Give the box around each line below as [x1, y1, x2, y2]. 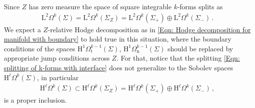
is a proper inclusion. [4, 95, 67, 105]
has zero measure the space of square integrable [28, 1, 172, 11]
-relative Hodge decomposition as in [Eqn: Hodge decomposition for [48, 24, 251, 34]
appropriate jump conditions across [4, 53, 110, 63]
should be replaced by [167, 43, 233, 53]
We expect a [4, 24, 41, 34]
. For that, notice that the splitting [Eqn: [116, 53, 240, 63]
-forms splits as [177, 1, 223, 11]
